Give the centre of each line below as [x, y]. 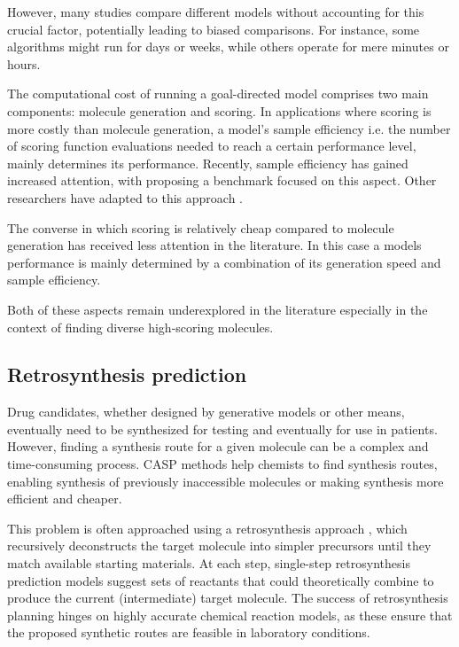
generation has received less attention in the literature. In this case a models [214, 245]
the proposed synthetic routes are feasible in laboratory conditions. [189, 632]
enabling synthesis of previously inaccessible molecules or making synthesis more [226, 481]
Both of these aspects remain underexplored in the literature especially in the [218, 309]
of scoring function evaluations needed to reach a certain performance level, [212, 146]
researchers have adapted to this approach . [125, 197]
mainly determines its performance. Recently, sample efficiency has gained [208, 163]
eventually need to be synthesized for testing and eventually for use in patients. [222, 429]
